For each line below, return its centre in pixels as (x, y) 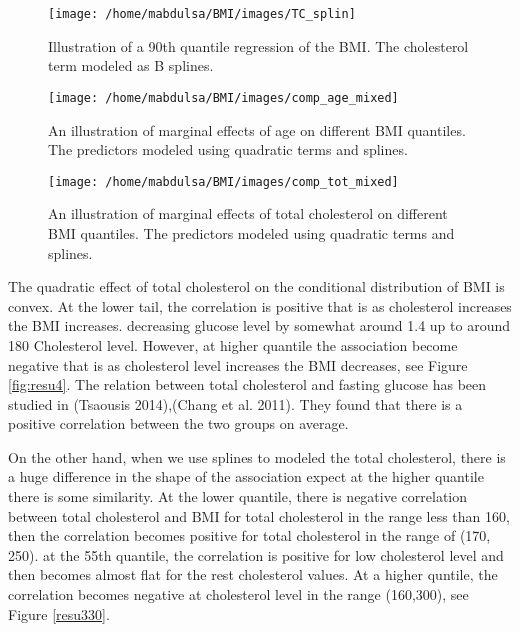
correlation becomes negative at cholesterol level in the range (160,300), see (238, 594)
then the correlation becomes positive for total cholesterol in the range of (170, (249, 535)
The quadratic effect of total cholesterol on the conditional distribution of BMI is (256, 286)
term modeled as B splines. (131, 65)
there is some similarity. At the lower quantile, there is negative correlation (238, 496)
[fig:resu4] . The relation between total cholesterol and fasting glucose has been (247, 384)
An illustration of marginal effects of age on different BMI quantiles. (257, 129)
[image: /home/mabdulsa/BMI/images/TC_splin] (202, 14)
